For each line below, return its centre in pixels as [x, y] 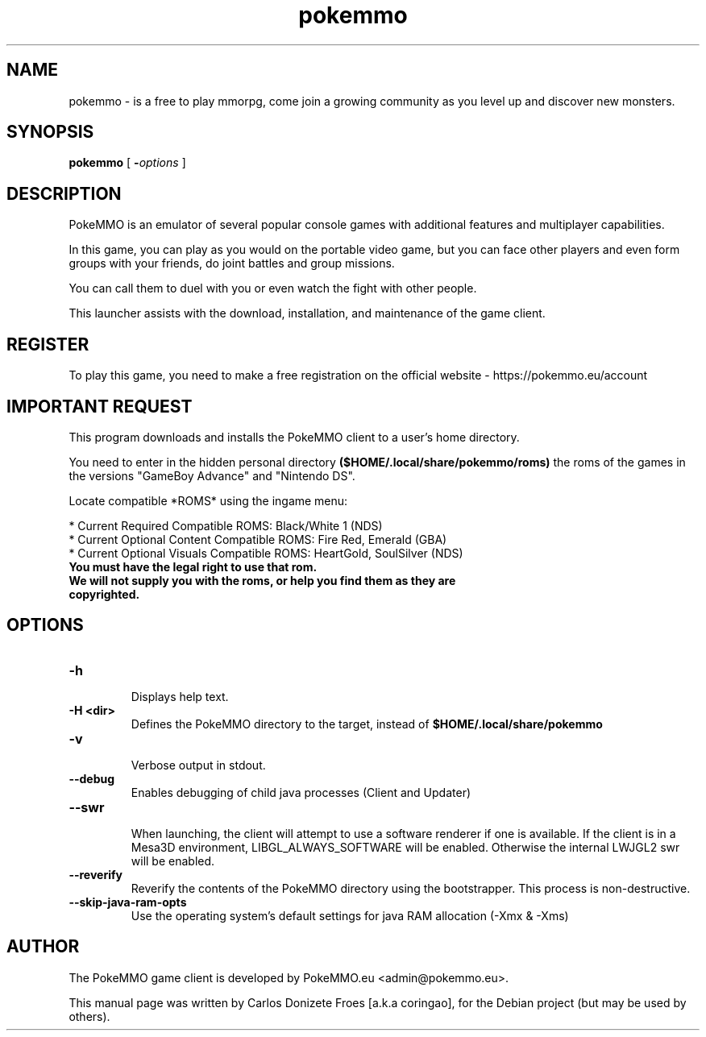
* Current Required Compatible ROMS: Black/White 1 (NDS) [226, 525]
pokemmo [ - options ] [127, 163]
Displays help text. [180, 696]
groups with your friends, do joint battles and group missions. [232, 263]
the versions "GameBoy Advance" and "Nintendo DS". [212, 475]
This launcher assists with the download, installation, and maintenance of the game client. [307, 313]
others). [89, 1016]
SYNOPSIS [50, 132]
